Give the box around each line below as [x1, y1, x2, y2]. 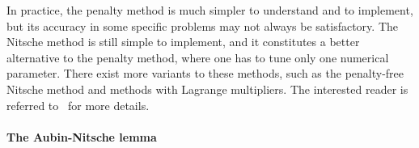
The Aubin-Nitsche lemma [6, 128, 157, 145]
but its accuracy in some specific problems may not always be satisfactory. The [6, 17, 398, 34]
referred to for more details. [6, 96, 150, 113]
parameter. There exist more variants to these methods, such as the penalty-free [6, 65, 404, 82]
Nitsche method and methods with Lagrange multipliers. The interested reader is [6, 80, 408, 97]
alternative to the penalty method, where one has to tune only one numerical [6, 49, 389, 66]
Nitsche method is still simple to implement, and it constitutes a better [6, 33, 360, 50]
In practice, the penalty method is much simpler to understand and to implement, [6, 2, 413, 18]
